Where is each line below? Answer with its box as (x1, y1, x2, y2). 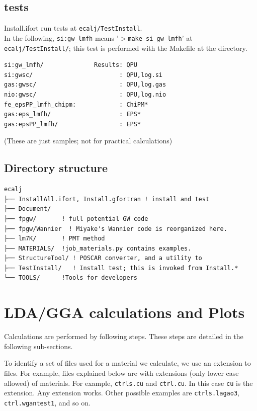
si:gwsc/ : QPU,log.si (4, 71, 162, 78)
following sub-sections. (4, 341, 73, 351)
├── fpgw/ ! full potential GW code (4, 215, 148, 222)
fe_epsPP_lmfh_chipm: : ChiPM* (4, 101, 148, 108)
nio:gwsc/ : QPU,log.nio (4, 91, 166, 98)
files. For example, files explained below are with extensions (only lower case (4, 367, 239, 378)
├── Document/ (4, 205, 51, 213)
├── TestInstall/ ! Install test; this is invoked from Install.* (4, 264, 238, 272)
